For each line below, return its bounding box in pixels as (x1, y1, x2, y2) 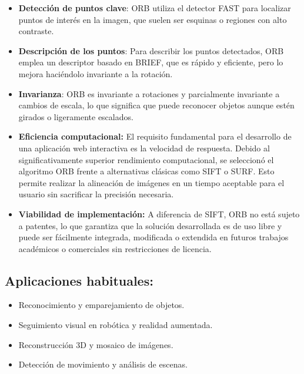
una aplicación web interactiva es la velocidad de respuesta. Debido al (18, 141, 270, 154)
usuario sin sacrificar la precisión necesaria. (18, 188, 174, 200)
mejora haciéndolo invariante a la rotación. (18, 67, 173, 80)
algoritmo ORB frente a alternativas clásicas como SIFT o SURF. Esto (18, 165, 275, 177)
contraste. (18, 25, 54, 37)
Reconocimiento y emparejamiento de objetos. (18, 299, 185, 311)
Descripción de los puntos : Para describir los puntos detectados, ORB (18, 44, 284, 57)
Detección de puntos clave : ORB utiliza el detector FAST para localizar (18, 2, 291, 14)
